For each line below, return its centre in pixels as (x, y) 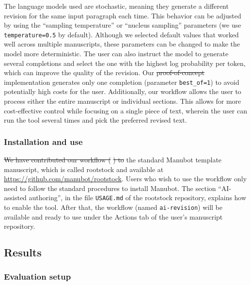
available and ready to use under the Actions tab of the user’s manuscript (113, 216)
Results (23, 252)
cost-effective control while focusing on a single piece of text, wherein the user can (126, 110)
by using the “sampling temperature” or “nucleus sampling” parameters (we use (123, 25)
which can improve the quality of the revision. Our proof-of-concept (104, 72)
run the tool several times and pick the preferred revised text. (95, 120)
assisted (15, 198)
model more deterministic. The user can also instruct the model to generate (116, 54)
